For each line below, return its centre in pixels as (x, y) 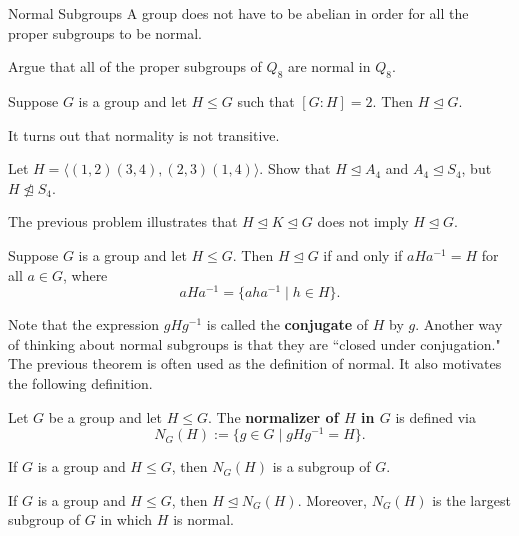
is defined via (435, 416)
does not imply (363, 221)
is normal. (203, 519)
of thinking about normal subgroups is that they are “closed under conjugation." (254, 343)
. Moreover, (332, 499)
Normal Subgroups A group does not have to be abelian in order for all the (238, 13)
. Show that (295, 168)
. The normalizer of (273, 416)
